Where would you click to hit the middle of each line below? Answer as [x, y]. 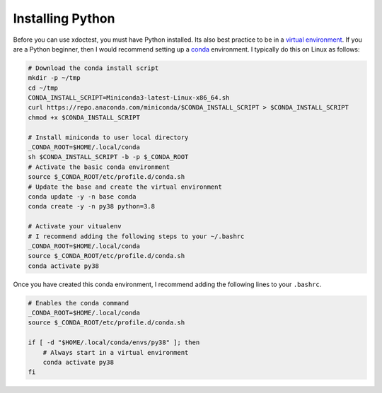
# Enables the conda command [79, 303]
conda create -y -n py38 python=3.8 [92, 206]
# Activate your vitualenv [75, 227]
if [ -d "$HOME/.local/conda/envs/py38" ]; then [114, 342]
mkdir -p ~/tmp [54, 78]
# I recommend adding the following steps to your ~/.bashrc [136, 236]
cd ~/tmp [43, 88]
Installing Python [64, 18]
